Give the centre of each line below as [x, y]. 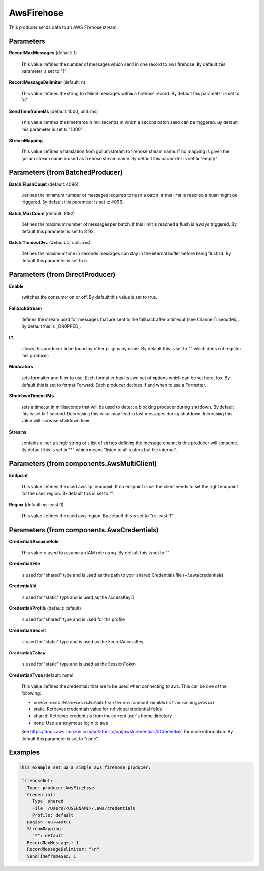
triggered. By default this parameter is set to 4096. [72, 202]
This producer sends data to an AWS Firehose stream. [64, 27]
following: [31, 693]
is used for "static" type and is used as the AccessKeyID [78, 597]
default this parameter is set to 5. [55, 260]
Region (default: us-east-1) [36, 505]
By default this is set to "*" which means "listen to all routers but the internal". [99, 450]
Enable [16, 286]
